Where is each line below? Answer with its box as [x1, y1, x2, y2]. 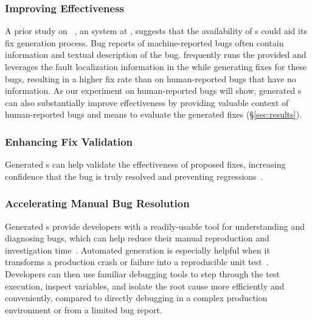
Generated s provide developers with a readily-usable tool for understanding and [5, 219, 305, 232]
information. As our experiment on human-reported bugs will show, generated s [5, 84, 302, 97]
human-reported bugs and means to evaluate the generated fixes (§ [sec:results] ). [5, 108, 302, 121]
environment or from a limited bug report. [5, 303, 162, 316]
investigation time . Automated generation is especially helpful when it [5, 243, 270, 256]
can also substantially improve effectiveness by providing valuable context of [5, 96, 289, 108]
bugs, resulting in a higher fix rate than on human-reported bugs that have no [5, 72, 296, 85]
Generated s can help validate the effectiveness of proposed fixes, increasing [5, 158, 286, 171]
